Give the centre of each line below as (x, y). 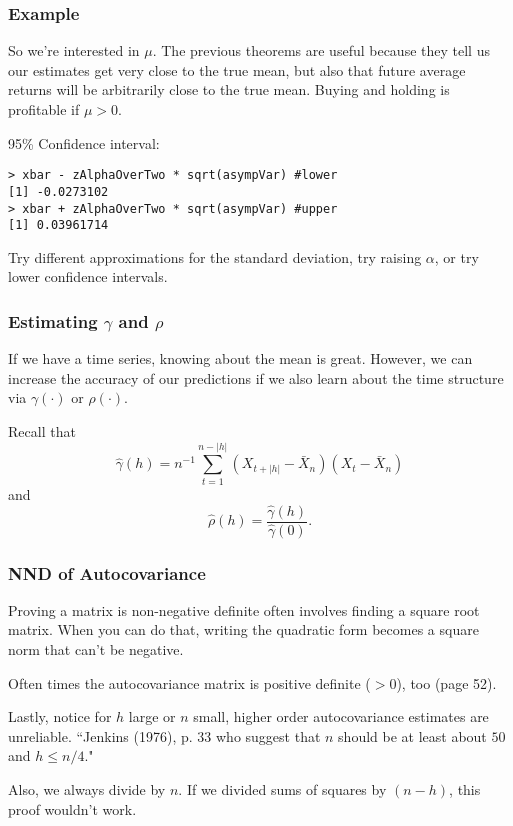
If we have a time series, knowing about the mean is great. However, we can (240, 358)
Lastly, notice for (60, 716)
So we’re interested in (74, 50)
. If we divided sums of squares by (282, 789)
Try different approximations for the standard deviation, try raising (215, 256)
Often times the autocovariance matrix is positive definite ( (189, 682)
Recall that (42, 431)
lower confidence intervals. (88, 276)
